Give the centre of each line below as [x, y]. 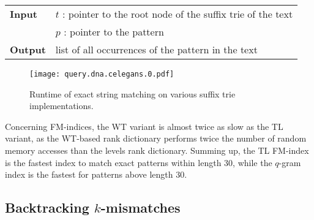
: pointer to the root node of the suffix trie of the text [178, 14]
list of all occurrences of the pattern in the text [156, 49]
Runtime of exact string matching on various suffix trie [133, 93]
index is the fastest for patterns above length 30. [96, 174]
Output [28, 49]
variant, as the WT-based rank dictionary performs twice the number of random [156, 138]
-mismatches [140, 207]
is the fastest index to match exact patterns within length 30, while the [139, 162]
